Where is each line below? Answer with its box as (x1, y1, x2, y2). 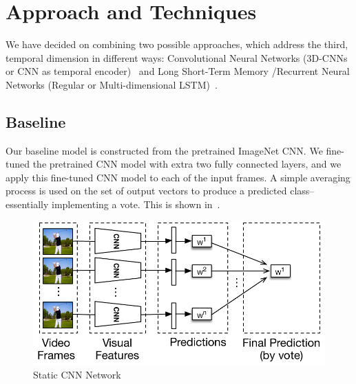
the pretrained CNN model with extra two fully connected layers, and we (32, 157, 342, 171)
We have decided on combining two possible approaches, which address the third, (6, 37, 348, 52)
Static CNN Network (33, 368, 121, 382)
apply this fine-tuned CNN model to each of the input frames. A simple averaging (6, 170, 350, 184)
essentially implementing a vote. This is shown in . (6, 197, 220, 212)
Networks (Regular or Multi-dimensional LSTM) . (6, 77, 218, 91)
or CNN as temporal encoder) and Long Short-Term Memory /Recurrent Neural (6, 64, 350, 78)
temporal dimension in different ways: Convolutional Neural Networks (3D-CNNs (6, 50, 348, 65)
